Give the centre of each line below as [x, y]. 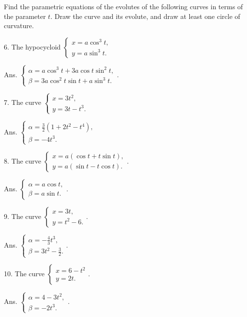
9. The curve [23, 216]
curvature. [19, 25]
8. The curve [23, 160]
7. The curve [23, 102]
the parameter [25, 16]
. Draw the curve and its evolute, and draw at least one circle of [145, 16]
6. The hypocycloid [32, 46]
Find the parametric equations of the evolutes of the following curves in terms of [123, 6]
